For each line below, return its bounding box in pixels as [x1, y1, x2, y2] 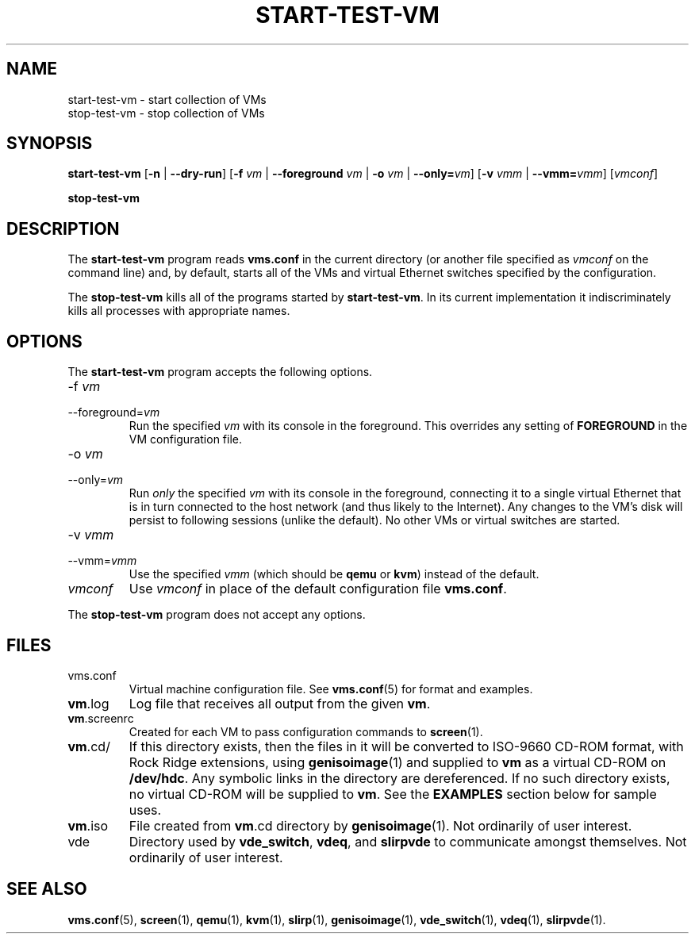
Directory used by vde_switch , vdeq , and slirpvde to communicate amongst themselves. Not [129, 833, 687, 850]
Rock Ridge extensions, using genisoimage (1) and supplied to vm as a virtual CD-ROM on [129, 754, 666, 770]
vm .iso [67, 817, 109, 834]
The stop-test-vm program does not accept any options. [67, 608, 366, 622]
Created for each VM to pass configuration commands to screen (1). [129, 724, 483, 739]
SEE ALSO [6, 879, 87, 900]
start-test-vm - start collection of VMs [67, 92, 267, 106]
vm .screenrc [67, 711, 134, 725]
